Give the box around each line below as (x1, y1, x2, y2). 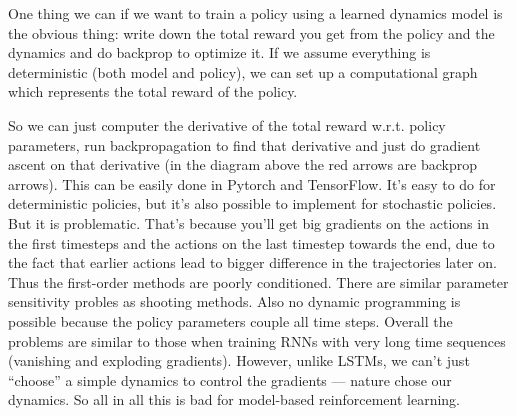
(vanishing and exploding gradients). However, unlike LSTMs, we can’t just (8, 350, 470, 371)
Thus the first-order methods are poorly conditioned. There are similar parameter (8, 271, 509, 292)
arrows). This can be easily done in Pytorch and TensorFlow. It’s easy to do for (8, 173, 496, 194)
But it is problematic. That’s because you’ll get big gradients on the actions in (8, 212, 489, 233)
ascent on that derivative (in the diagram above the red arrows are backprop (8, 154, 478, 175)
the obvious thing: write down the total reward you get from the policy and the (8, 22, 495, 43)
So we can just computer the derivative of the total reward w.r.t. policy (8, 114, 446, 135)
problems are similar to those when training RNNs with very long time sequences (8, 330, 506, 351)
